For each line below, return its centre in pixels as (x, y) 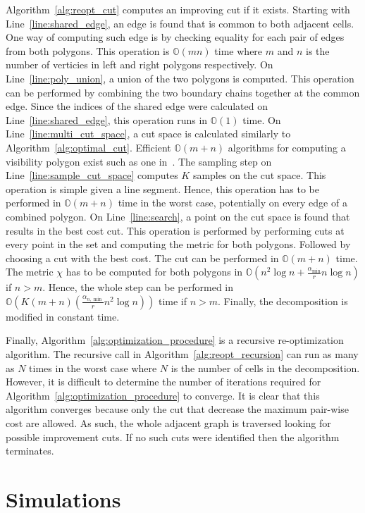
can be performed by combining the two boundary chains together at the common (183, 92)
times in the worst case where (93, 367)
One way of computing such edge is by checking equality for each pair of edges (175, 37)
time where (239, 50)
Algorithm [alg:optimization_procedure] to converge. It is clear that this (163, 395)
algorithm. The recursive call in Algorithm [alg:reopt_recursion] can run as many (182, 354)
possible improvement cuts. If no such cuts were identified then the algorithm (173, 437)
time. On (262, 119)
